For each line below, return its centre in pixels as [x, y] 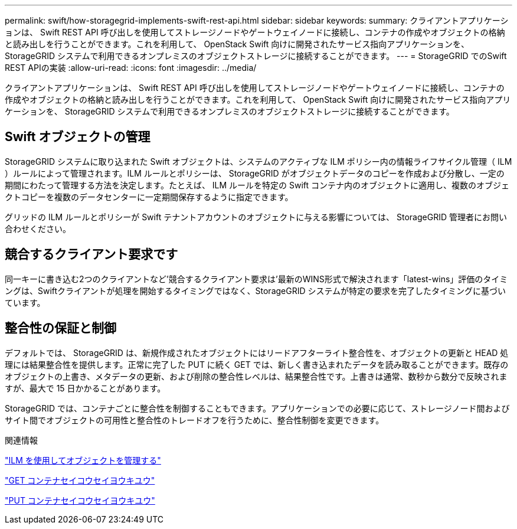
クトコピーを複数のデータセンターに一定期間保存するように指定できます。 [149, 197]
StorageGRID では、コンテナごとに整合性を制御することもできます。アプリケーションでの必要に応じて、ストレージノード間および [257, 408]
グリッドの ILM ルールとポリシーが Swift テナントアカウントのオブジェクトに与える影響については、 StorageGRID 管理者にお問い [256, 217]
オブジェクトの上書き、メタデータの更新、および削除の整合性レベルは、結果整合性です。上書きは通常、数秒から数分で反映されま [256, 376]
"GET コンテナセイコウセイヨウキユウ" [80, 480]
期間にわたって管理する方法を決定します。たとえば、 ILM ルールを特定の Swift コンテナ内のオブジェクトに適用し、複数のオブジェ [257, 185]
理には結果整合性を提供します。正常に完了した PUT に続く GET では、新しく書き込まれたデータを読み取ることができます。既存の [257, 364]
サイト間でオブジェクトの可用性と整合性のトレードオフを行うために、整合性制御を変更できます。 [194, 420]
